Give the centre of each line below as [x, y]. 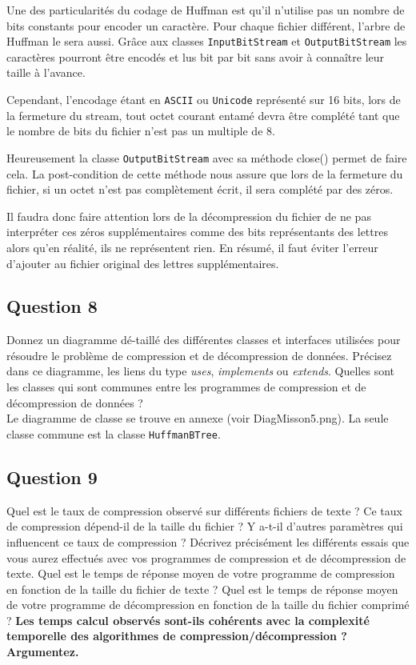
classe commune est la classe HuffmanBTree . [114, 433]
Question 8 [52, 306]
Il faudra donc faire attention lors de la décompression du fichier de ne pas [189, 216]
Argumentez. [43, 652]
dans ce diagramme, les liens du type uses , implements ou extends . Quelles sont [200, 371]
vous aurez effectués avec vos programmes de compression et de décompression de [206, 557]
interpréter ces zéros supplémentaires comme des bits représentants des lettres [197, 232]
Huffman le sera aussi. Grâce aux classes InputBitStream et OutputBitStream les [207, 41]
